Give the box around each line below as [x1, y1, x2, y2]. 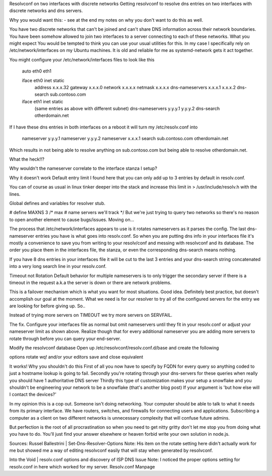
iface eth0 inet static [22, 77, 65, 83]
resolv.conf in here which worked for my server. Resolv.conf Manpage [9, 463, 155, 469]
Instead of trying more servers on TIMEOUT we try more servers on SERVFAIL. [9, 312, 173, 318]
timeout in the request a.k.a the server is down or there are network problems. [9, 280, 172, 286]
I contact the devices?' [9, 391, 56, 397]
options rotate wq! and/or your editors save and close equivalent [9, 354, 144, 360]
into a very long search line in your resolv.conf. [9, 263, 107, 269]
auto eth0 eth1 [22, 68, 51, 74]
